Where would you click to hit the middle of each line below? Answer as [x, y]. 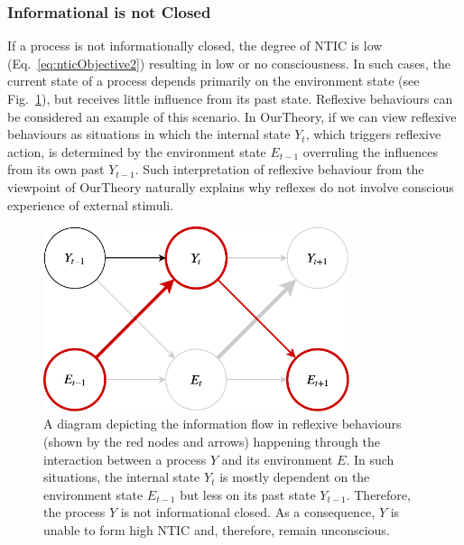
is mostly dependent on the [295, 477]
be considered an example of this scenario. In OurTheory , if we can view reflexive [232, 116]
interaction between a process [125, 459]
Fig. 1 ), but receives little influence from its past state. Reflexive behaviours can [230, 98]
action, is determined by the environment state [137, 151]
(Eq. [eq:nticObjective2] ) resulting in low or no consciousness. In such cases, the [229, 63]
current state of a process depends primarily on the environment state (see [213, 81]
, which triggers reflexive [373, 134]
